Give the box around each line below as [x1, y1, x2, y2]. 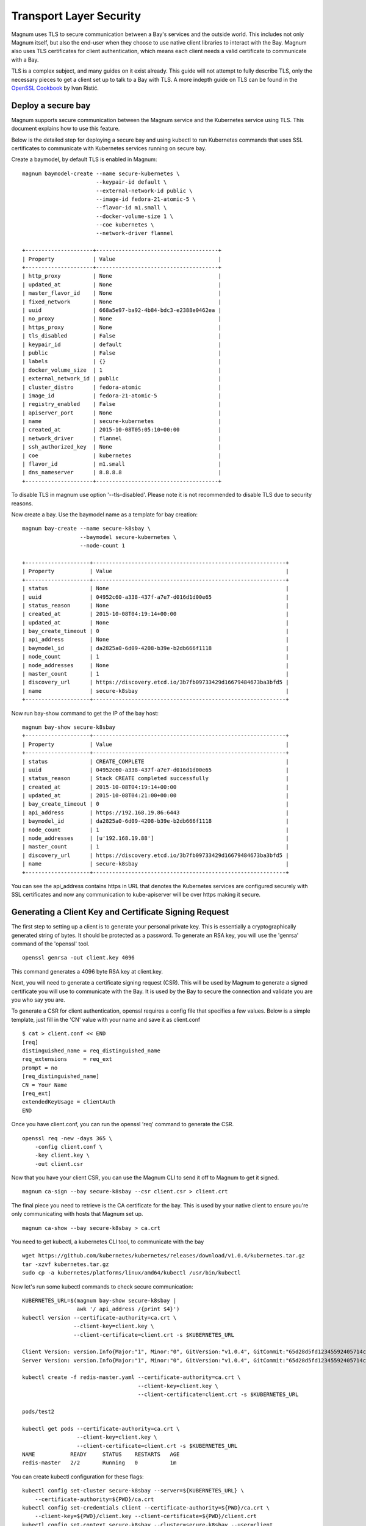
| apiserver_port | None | [22, 409, 222, 416]
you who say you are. [11, 996, 65, 1003]
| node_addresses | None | [22, 662, 289, 668]
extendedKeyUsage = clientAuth [22, 1099, 116, 1105]
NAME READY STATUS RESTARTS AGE [22, 1451, 180, 1458]
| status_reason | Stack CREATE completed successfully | [22, 775, 289, 782]
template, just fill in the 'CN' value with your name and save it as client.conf [11, 1016, 201, 1023]
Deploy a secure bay [11, 100, 91, 110]
